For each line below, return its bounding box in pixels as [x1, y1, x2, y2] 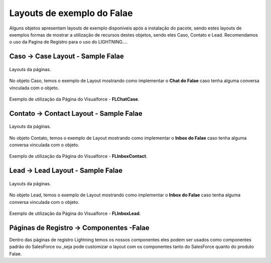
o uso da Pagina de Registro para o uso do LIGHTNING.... [9, 39, 128, 45]
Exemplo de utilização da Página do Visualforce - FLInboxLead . [9, 210, 141, 216]
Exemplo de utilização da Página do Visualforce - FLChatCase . [9, 96, 140, 102]
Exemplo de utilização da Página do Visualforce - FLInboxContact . [9, 153, 148, 159]
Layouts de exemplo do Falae [9, 8, 133, 19]
